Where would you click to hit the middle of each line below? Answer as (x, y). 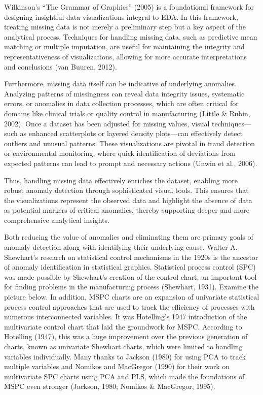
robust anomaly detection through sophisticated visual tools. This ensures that (126, 190)
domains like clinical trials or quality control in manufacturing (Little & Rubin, (127, 113)
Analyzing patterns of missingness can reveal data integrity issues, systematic (124, 93)
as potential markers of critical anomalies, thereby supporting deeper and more (127, 210)
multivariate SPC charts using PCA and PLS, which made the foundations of (124, 376)
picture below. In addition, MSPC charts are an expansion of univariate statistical (132, 297)
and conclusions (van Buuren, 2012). (61, 66)
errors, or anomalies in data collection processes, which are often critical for (121, 103)
